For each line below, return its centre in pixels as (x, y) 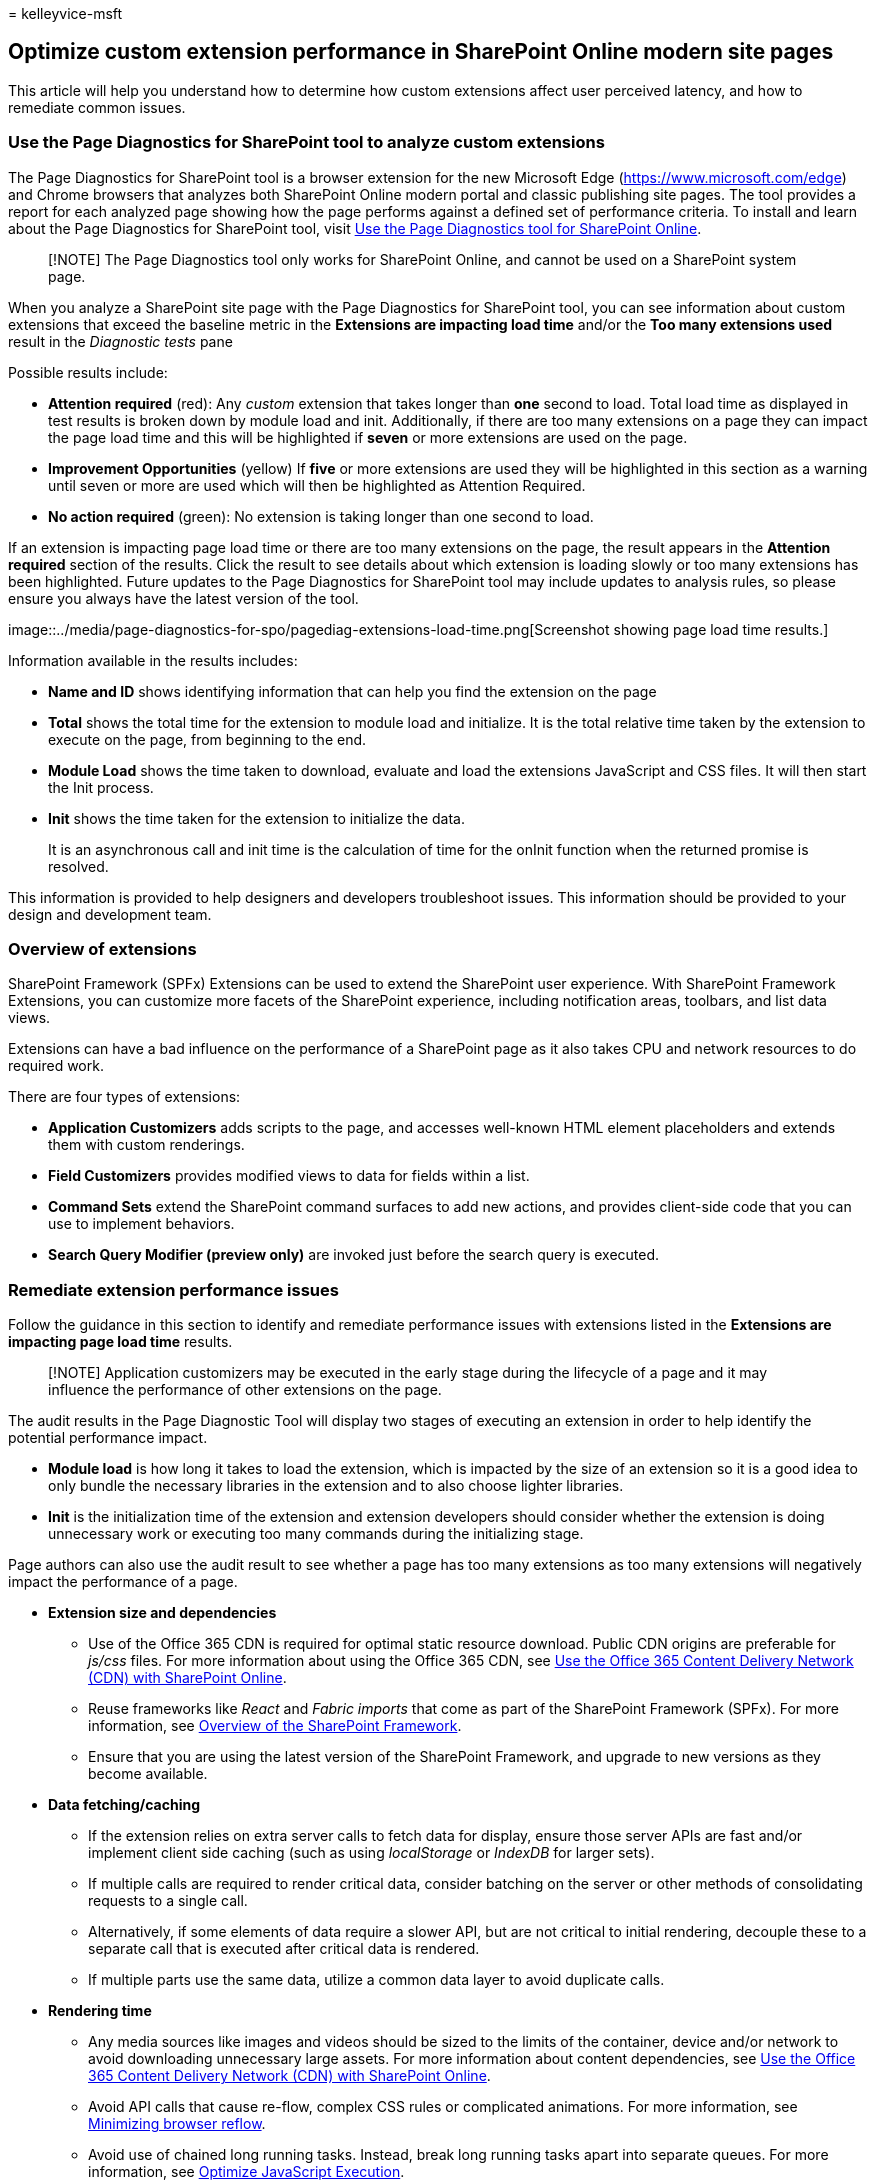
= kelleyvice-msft (65, 13)
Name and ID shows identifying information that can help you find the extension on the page (352, 691)
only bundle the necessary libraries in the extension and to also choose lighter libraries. (336, 1486)
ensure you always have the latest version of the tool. (183, 598)
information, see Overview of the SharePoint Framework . (275, 1726)
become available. (148, 1774)
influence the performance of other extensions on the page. (245, 1390)
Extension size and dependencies (162, 1613)
